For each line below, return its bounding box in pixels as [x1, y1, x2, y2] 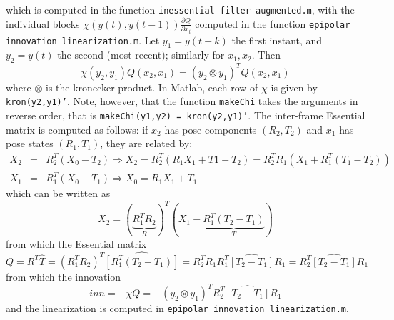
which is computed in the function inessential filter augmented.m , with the [6, 2, 355, 16]
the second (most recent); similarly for [57, 47, 225, 62]
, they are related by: [100, 136, 193, 151]
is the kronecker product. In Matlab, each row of [46, 79, 258, 94]
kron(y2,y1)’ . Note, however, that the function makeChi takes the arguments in [6, 94, 358, 109]
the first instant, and [231, 32, 323, 47]
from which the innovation [6, 269, 121, 284]
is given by [271, 79, 318, 94]
